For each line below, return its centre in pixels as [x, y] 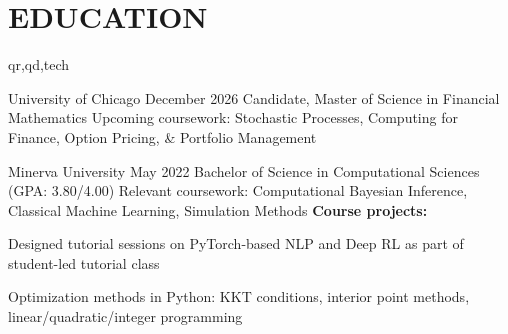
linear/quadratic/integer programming [125, 316]
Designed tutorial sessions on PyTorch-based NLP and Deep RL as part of [236, 243]
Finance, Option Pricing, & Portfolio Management [162, 136]
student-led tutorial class [84, 262]
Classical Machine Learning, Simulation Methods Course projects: [218, 209]
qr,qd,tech [39, 64]
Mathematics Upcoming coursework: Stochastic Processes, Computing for [233, 117]
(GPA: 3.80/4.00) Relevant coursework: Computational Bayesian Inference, [238, 190]
